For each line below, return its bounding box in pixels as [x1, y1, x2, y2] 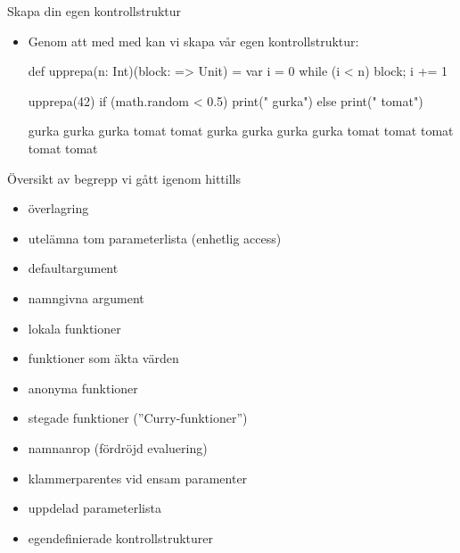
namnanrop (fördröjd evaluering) [28, 438, 208, 457]
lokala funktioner [28, 318, 121, 337]
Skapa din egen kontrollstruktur [7, 2, 182, 20]
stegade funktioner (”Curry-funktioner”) [28, 409, 248, 427]
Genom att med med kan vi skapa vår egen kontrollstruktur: [28, 31, 359, 50]
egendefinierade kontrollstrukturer [28, 528, 213, 547]
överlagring [28, 199, 89, 218]
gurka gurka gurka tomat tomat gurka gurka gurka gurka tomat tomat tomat [28, 121, 454, 140]
